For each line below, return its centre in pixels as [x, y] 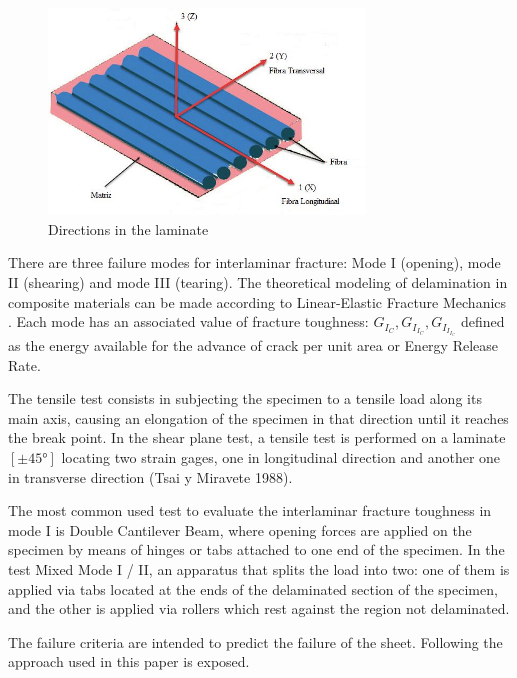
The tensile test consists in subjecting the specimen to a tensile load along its [245, 398]
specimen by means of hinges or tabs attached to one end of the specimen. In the [256, 549]
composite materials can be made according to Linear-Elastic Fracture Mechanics [257, 301]
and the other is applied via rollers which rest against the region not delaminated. [259, 608]
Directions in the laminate [128, 228]
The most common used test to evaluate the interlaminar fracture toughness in [250, 510]
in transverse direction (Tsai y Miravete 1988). [150, 476]
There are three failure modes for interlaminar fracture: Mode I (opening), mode [254, 262]
